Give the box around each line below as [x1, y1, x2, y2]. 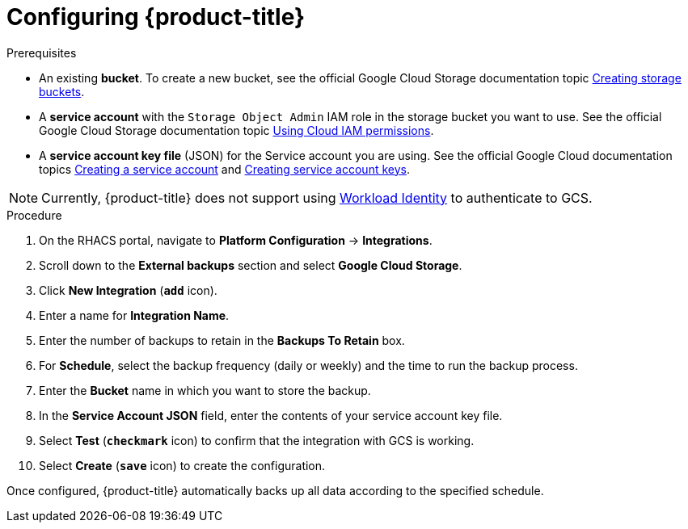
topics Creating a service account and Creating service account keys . [39, 162, 410, 176]
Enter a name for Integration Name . [39, 308, 230, 322]
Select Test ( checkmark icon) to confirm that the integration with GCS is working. [39, 433, 475, 447]
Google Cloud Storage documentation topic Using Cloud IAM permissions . [39, 123, 434, 137]
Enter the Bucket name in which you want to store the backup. [39, 383, 371, 397]
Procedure [6, 208, 62, 222]
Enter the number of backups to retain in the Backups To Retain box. [39, 333, 405, 347]
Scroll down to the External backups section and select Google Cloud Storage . [39, 258, 462, 272]
